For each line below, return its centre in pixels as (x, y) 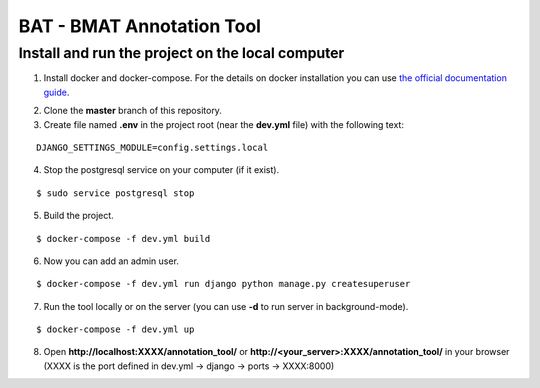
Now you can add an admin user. (111, 261)
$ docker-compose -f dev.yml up (115, 329)
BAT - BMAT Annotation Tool (140, 26)
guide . (56, 92)
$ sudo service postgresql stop (115, 193)
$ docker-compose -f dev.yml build (123, 238)
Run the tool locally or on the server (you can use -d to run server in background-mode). (226, 306)
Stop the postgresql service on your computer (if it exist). (161, 170)
